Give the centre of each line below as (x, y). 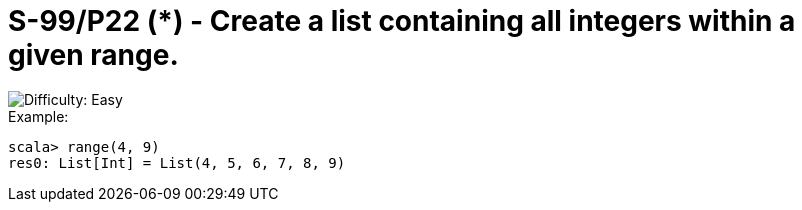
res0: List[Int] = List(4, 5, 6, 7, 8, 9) (177, 162)
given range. (93, 55)
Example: (38, 116)
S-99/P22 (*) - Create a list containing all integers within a (402, 21)
